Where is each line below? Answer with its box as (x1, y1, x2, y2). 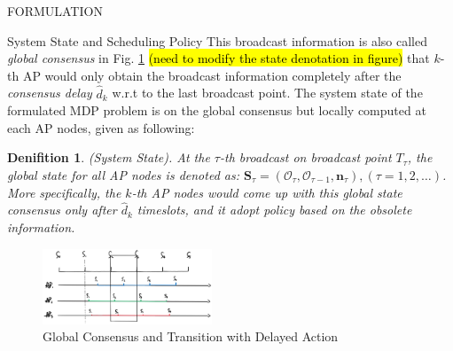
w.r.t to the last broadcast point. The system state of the (112, 83, 423, 102)
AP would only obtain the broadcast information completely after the (22, 66, 402, 84)
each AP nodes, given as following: (7, 118, 195, 136)
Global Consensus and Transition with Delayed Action (43, 327, 339, 346)
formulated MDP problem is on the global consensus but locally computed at (7, 101, 426, 120)
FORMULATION (7, 2, 103, 19)
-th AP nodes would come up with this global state (131, 183, 402, 201)
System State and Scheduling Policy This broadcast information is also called (7, 31, 427, 50)
